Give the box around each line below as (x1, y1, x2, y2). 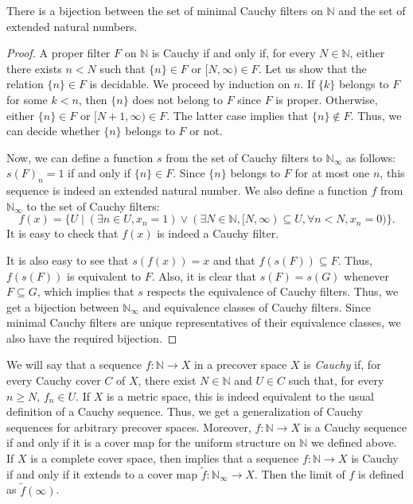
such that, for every (288, 372, 384, 389)
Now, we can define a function (6, 149, 154, 165)
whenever (344, 267, 389, 284)
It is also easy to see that (6, 251, 129, 268)
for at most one (294, 165, 370, 181)
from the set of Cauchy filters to (166, 149, 322, 165)
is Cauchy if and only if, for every (151, 45, 316, 61)
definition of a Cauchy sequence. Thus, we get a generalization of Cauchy (6, 403, 363, 420)
